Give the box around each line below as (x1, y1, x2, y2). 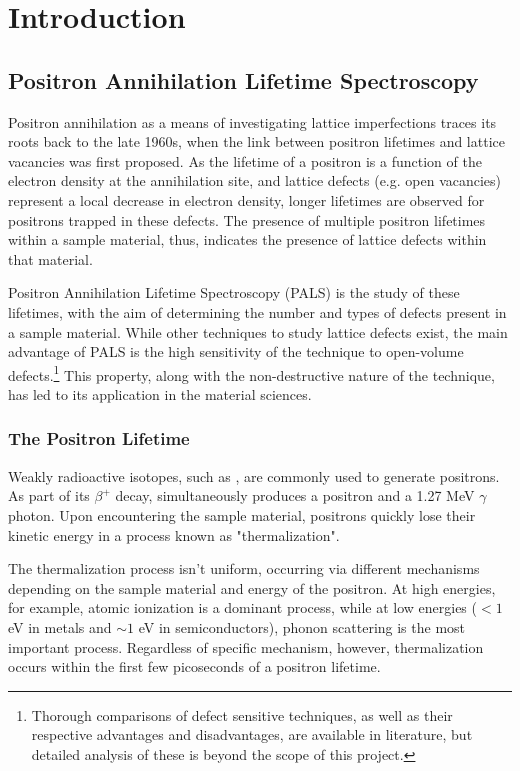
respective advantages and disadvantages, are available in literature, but (31, 724, 473, 745)
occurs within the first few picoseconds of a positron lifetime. (8, 656, 381, 677)
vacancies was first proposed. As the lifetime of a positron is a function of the (8, 150, 482, 171)
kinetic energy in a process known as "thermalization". (8, 524, 340, 545)
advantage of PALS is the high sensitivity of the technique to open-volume (8, 341, 464, 362)
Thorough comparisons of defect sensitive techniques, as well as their (31, 704, 453, 725)
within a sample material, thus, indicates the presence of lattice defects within (8, 229, 487, 250)
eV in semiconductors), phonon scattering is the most (138, 616, 466, 637)
